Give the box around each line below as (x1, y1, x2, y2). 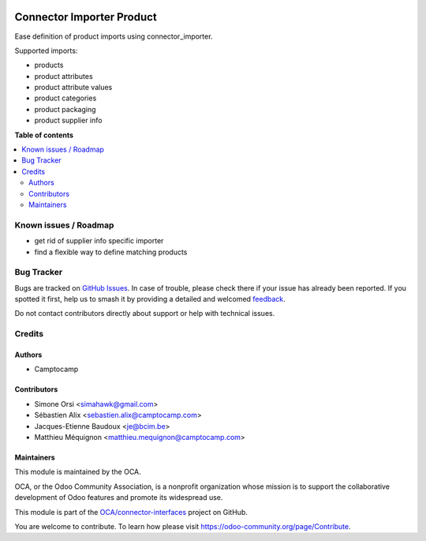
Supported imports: (14, 46, 78, 55)
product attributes (34, 71, 94, 81)
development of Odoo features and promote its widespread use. (14, 493, 223, 502)
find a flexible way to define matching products (34, 247, 188, 257)
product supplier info (34, 115, 103, 126)
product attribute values (34, 83, 113, 92)
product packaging (34, 104, 96, 114)
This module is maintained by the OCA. (14, 467, 141, 477)
